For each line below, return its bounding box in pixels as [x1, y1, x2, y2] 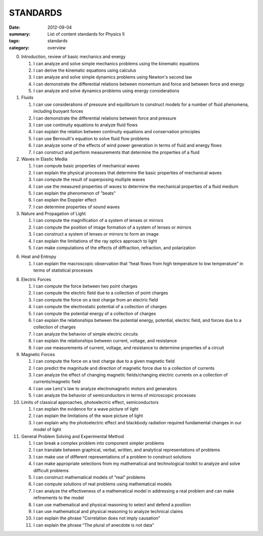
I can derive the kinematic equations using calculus [33, 67, 136, 73]
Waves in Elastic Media [21, 156, 68, 162]
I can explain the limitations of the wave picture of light [33, 413, 143, 419]
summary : [9, 31, 31, 37]
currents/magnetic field [33, 378, 80, 385]
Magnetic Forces [21, 351, 56, 357]
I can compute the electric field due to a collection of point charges [33, 290, 168, 296]
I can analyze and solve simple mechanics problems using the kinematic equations [33, 60, 200, 66]
